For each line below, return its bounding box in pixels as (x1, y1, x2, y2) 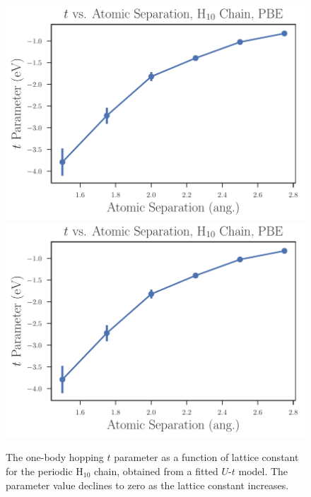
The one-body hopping (6, 450, 104, 465)
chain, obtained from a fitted (94, 464, 218, 479)
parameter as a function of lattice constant (114, 450, 299, 465)
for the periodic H (6, 464, 83, 479)
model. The (238, 464, 288, 479)
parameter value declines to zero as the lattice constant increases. (6, 477, 289, 492)
